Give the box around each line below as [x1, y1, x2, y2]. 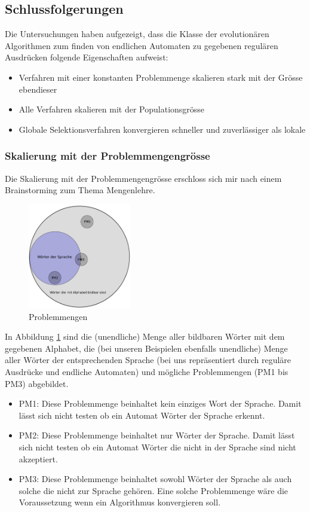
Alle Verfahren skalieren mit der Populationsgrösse [19, 103, 205, 115]
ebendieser [19, 83, 57, 95]
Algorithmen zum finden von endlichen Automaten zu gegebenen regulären [5, 39, 278, 51]
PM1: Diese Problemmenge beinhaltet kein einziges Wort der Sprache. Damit [19, 397, 302, 410]
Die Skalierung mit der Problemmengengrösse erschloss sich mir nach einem [5, 172, 282, 184]
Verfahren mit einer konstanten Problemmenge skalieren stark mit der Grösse [19, 71, 303, 83]
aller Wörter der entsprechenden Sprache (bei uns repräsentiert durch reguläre [5, 353, 291, 366]
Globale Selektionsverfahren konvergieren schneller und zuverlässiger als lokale [19, 123, 306, 135]
